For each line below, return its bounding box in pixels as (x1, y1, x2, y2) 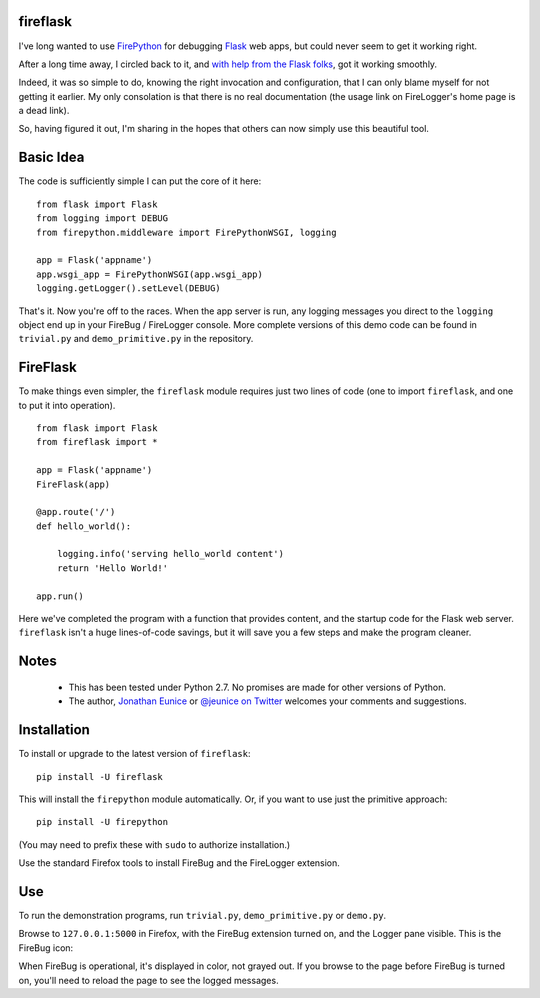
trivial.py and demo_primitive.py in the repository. (18, 333, 254, 345)
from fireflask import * (36, 436, 158, 448)
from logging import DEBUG (36, 213, 169, 224)
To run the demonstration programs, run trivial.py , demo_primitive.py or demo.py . (18, 910, 387, 921)
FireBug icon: (18, 941, 74, 954)
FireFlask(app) (36, 478, 111, 490)
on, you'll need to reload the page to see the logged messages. (18, 974, 279, 986)
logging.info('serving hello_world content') (56, 548, 285, 560)
